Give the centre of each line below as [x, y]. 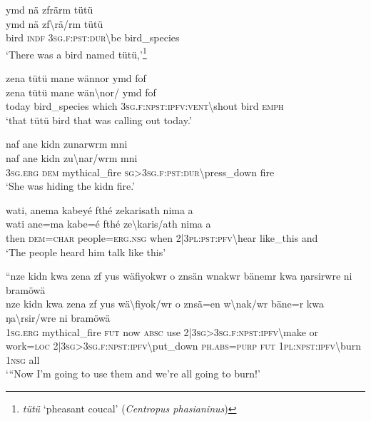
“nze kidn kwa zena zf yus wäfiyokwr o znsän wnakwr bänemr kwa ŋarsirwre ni [179, 276]
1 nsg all [23, 359]
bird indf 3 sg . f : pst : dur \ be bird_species [93, 37]
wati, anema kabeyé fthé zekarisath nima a [100, 209]
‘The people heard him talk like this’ [86, 252]
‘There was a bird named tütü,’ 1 [76, 53]
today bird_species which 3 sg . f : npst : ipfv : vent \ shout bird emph [145, 106]
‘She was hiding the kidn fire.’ [70, 186]
